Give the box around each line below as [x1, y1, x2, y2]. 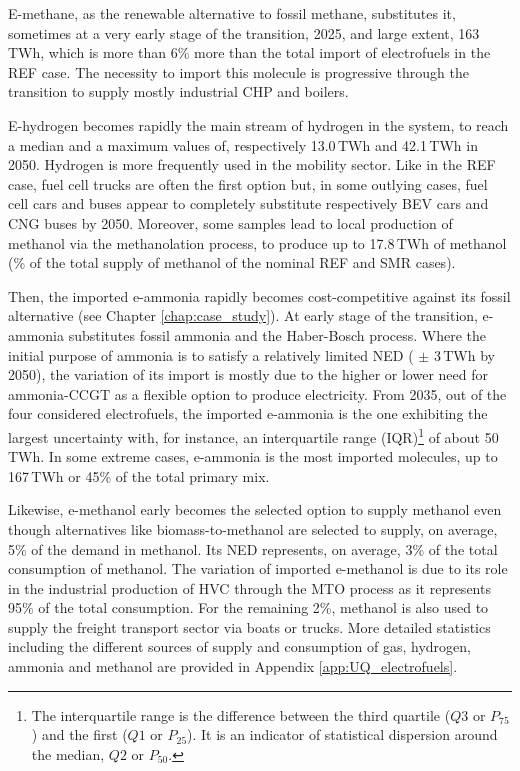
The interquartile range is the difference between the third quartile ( [31, 704, 451, 725]
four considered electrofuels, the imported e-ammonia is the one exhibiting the [8, 403, 488, 424]
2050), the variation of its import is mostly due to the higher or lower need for [8, 364, 488, 385]
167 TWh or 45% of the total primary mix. [8, 465, 270, 486]
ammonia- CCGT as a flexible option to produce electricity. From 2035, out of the [8, 383, 507, 404]
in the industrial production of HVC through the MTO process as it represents [8, 577, 491, 598]
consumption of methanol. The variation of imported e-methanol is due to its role [8, 558, 508, 579]
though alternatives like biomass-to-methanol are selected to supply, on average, [8, 518, 498, 539]
